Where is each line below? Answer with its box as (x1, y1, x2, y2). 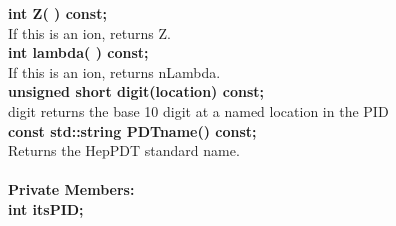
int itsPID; (8, 198, 84, 219)
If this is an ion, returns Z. (8, 22, 171, 43)
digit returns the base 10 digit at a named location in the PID (8, 100, 389, 121)
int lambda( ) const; (8, 42, 149, 63)
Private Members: (8, 179, 135, 200)
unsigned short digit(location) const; (8, 81, 264, 102)
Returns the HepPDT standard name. (8, 140, 240, 161)
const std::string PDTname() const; (8, 120, 257, 141)
